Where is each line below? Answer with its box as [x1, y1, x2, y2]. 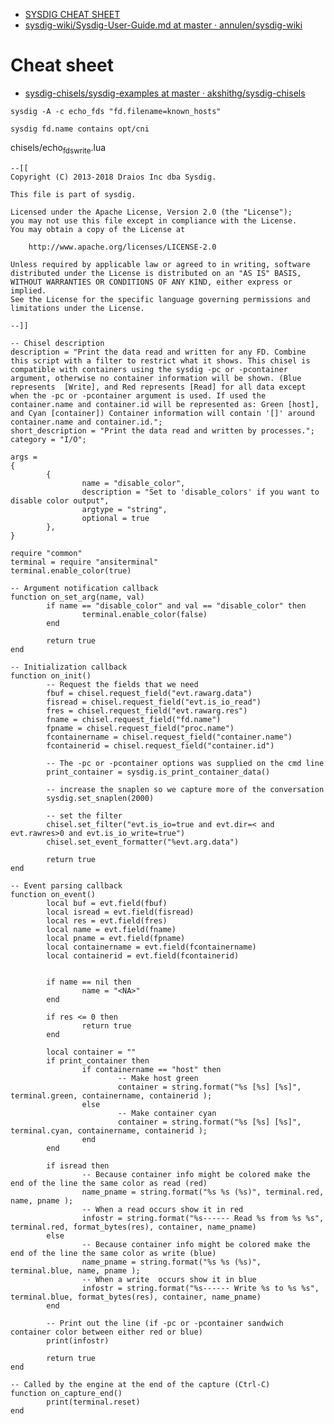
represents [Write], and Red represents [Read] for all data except [10, 382, 307, 392]
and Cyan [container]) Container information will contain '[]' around [10, 408, 315, 418]
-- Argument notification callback [10, 583, 159, 593]
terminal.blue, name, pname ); [10, 1265, 141, 1276]
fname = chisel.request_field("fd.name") [46, 714, 222, 724]
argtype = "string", [81, 504, 168, 514]
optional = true [81, 513, 150, 523]
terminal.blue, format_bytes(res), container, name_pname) [10, 1292, 262, 1302]
